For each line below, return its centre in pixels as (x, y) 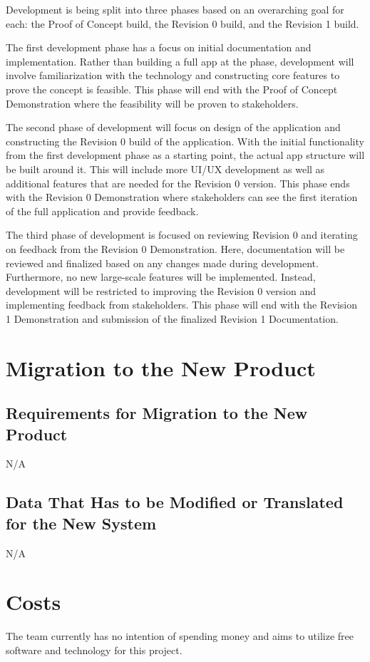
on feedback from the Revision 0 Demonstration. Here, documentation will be (175, 248)
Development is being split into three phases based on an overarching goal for (175, 9)
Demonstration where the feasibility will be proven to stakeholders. (152, 103)
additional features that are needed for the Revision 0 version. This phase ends (178, 183)
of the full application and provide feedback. (102, 211)
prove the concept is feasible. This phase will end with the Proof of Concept (172, 89)
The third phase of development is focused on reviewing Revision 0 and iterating (182, 235)
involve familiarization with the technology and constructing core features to (173, 75)
